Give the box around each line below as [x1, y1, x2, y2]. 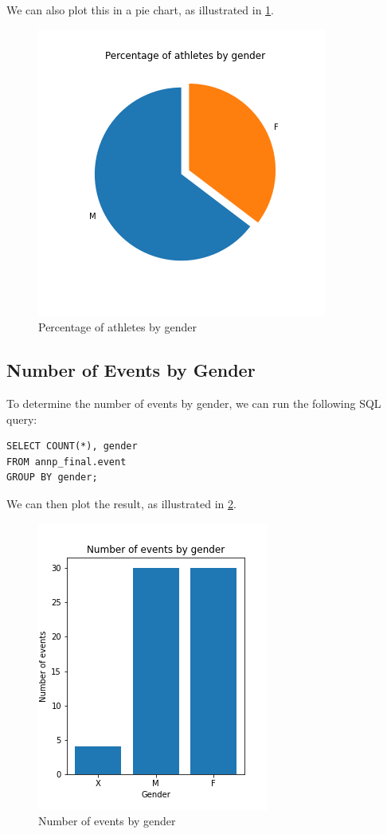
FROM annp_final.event [6, 456, 127, 468]
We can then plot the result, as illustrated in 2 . [6, 495, 236, 511]
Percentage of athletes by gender [38, 319, 197, 335]
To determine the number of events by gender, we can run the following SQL [6, 394, 381, 411]
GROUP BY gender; [6, 472, 98, 484]
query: [6, 410, 37, 427]
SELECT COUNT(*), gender [6, 440, 138, 452]
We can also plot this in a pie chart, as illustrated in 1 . [6, 2, 275, 18]
